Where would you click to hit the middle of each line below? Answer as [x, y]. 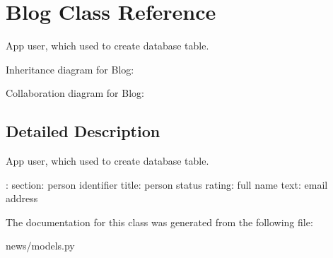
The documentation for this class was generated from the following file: [159, 222]
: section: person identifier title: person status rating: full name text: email [167, 184]
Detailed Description [83, 131]
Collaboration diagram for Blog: [75, 93]
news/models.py [40, 246]
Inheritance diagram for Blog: [70, 69]
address [22, 198]
